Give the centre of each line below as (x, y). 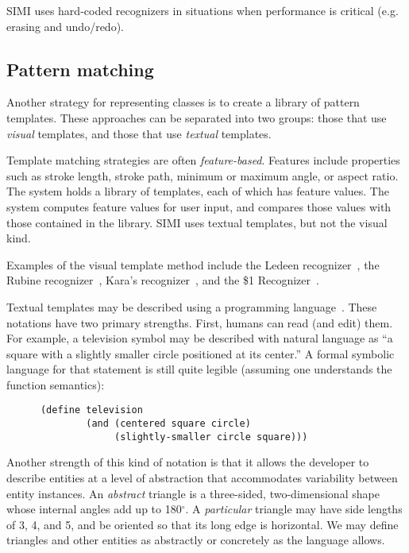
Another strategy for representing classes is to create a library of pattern (183, 102)
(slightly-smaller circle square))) (211, 437)
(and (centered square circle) (168, 424)
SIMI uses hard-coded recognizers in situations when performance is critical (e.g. (203, 10)
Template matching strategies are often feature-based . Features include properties (203, 160)
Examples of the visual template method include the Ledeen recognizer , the (193, 264)
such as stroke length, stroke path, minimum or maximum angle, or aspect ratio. (203, 175)
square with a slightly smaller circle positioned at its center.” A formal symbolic (201, 353)
